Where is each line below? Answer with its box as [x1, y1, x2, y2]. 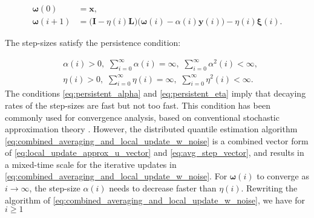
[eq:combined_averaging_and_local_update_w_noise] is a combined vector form [5, 134, 309, 147]
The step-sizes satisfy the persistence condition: [5, 36, 181, 49]
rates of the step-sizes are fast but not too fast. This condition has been [5, 98, 270, 111]
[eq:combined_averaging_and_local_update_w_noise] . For [5, 170, 227, 182]
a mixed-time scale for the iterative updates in [5, 158, 177, 170]
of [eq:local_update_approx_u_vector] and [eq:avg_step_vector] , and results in [5, 146, 304, 159]
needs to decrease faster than [109, 182, 217, 194]
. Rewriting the [241, 182, 298, 194]
